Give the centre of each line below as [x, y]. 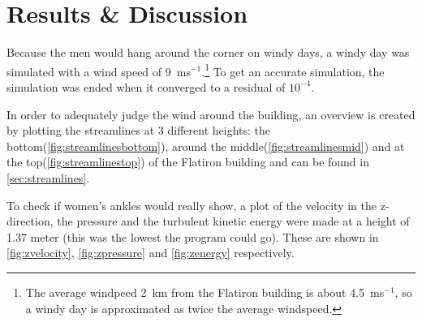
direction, [30, 221]
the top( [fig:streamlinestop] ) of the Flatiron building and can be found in [188, 162]
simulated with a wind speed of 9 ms [99, 71]
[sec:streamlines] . [48, 177]
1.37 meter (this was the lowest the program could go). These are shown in [193, 236]
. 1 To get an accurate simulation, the [293, 70]
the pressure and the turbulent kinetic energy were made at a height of [233, 221]
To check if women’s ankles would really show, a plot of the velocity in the [192, 205]
